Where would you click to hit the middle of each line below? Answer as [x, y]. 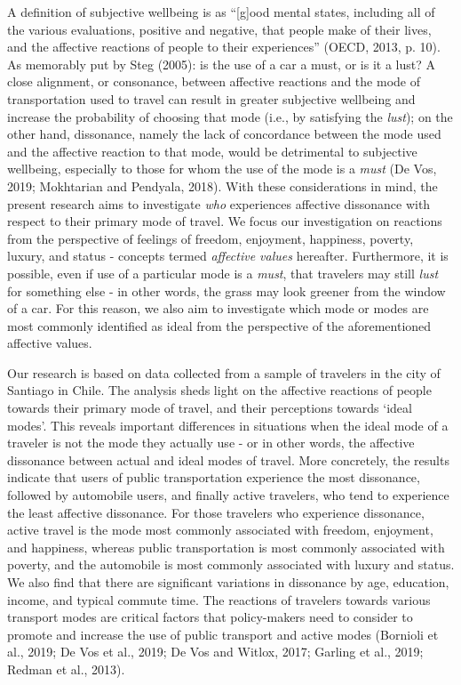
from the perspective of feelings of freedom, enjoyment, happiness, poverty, [211, 238]
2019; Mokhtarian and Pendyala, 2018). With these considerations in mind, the [223, 185]
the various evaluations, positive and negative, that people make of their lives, [219, 29]
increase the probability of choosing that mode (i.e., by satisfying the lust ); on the [230, 116]
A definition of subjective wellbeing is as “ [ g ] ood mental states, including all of [221, 12]
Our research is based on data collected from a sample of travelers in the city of [224, 372]
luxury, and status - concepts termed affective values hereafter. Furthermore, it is [228, 256]
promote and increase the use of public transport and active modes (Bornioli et [223, 634]
